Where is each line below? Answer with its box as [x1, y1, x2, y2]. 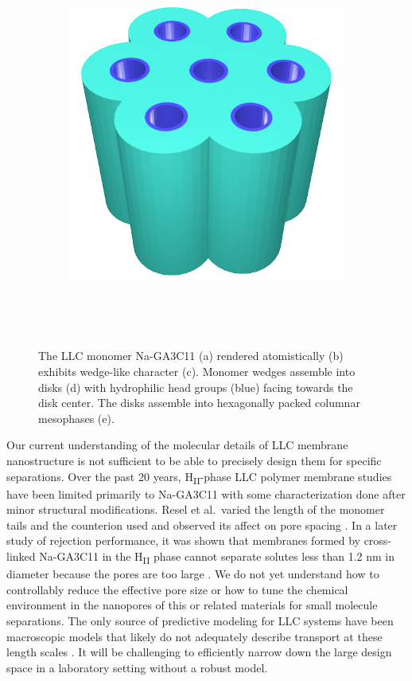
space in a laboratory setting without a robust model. [6, 659, 268, 675]
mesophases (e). [38, 409, 115, 426]
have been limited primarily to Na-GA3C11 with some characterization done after [6, 485, 406, 502]
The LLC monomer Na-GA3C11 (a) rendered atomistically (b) [38, 347, 344, 364]
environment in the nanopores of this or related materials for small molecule [6, 597, 378, 613]
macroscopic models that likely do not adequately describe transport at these [6, 628, 383, 644]
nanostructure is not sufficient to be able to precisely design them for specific [6, 452, 382, 468]
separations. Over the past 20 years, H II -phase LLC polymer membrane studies [6, 468, 392, 487]
